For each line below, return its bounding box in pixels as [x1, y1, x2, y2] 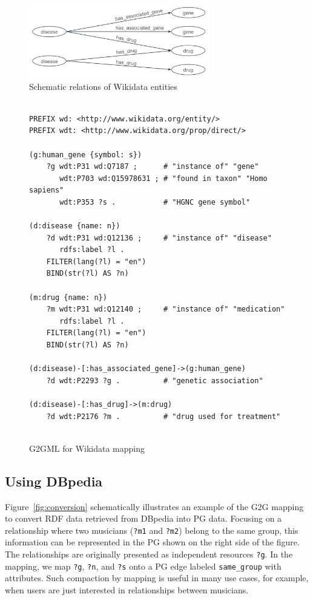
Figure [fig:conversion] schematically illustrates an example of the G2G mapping [5, 500, 304, 513]
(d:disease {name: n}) [29, 222, 120, 231]
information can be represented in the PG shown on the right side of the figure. [5, 536, 300, 548]
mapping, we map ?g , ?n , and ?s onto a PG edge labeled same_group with [5, 559, 282, 572]
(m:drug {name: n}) [29, 293, 107, 302]
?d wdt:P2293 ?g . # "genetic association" [46, 376, 263, 385]
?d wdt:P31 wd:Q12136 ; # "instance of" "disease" [46, 233, 272, 242]
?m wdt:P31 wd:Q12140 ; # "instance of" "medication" [46, 305, 285, 314]
